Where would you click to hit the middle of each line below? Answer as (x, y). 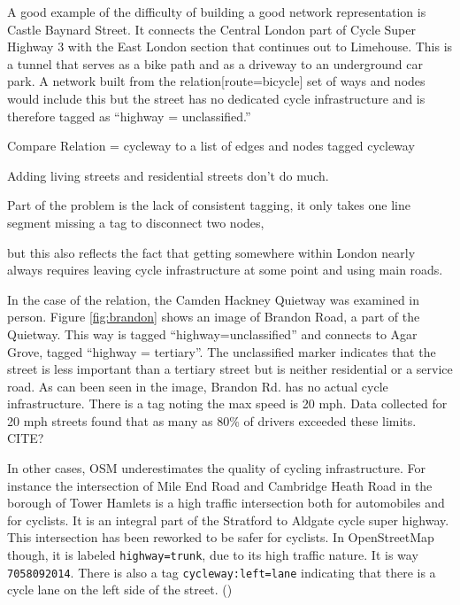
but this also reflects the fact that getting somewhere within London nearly (211, 252)
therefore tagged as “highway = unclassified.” (129, 116)
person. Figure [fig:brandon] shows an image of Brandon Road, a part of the (214, 317)
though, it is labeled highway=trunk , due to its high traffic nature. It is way (213, 555)
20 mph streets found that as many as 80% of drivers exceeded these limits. (212, 420)
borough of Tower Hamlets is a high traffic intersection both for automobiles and (226, 503)
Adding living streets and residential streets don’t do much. (168, 175)
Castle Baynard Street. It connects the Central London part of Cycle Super (211, 29)
